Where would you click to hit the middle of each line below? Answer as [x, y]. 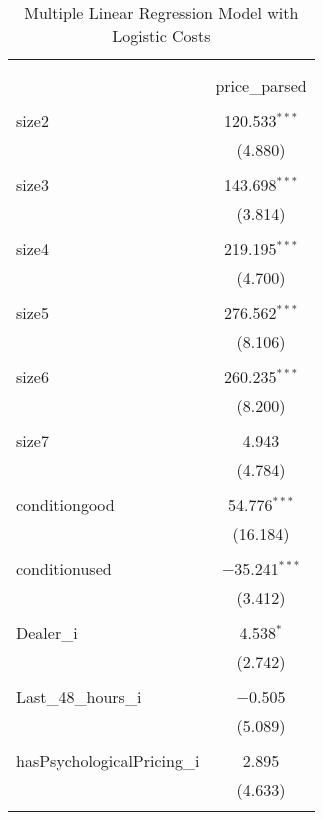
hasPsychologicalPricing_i [108, 760]
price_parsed [261, 85]
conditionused [64, 568]
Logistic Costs [161, 35]
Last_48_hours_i [79, 696]
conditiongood [65, 504]
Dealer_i [47, 632]
